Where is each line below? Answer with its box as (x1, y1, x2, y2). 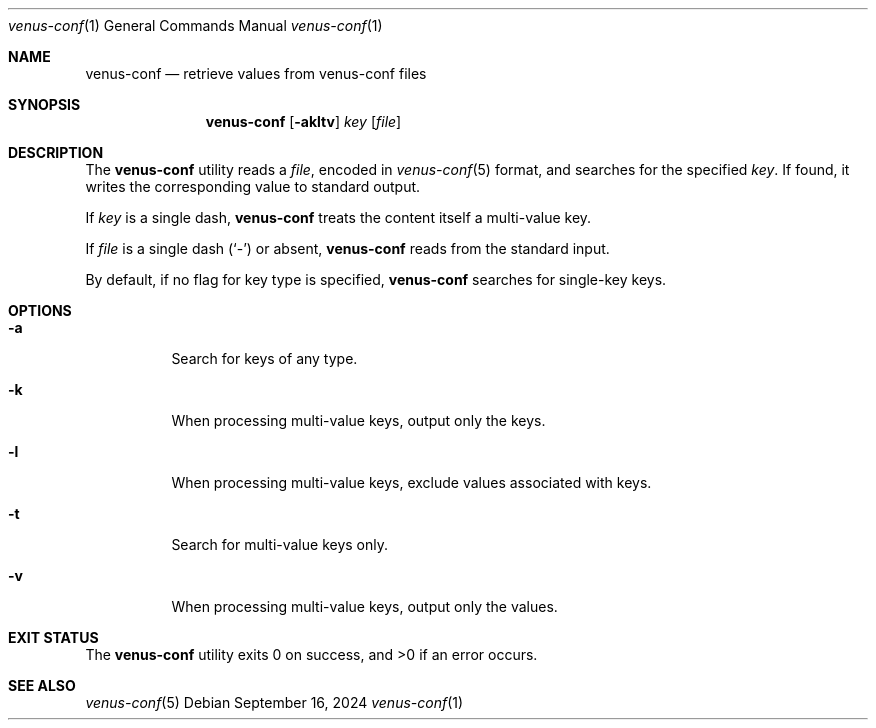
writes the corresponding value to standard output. (85, 178, 421, 195)
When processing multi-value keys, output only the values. (171, 598, 558, 615)
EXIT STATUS (8, 629, 99, 646)
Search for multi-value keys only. (171, 536, 389, 553)
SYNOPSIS (8, 96, 81, 113)
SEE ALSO (8, 677, 76, 694)
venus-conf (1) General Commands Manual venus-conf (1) (8, 17, 383, 34)
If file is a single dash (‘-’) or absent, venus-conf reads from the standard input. (85, 240, 610, 257)
